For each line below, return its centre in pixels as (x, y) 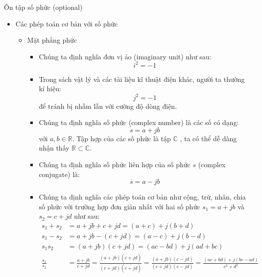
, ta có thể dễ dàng (208, 138)
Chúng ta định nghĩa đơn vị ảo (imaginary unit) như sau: (125, 56)
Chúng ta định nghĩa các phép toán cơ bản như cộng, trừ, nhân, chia (142, 197)
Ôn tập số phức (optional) (43, 7)
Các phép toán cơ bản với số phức (67, 23)
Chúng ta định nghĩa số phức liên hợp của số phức (115, 164)
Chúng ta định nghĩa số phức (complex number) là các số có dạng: (139, 122)
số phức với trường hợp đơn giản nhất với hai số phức (119, 206)
